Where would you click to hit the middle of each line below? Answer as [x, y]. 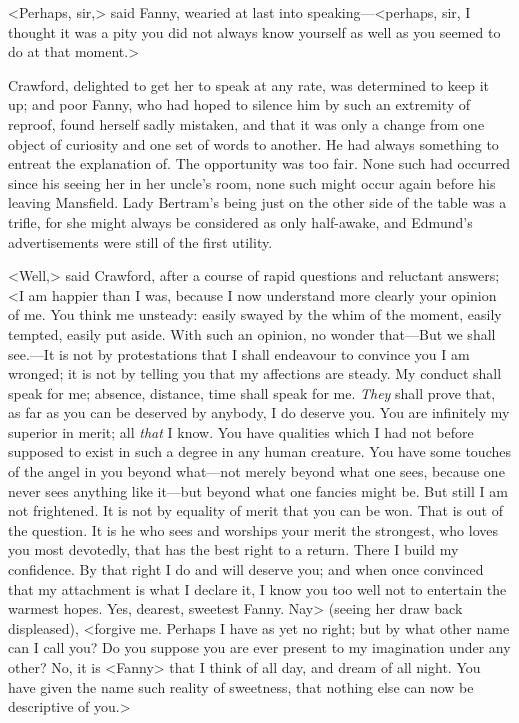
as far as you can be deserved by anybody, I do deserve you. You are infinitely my [259, 412]
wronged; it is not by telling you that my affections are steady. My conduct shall [255, 373]
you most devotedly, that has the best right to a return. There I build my [233, 549]
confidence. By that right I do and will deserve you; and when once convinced [246, 569]
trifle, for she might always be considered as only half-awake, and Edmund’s [240, 221]
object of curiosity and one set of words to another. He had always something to [253, 143]
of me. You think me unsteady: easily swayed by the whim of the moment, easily [255, 314]
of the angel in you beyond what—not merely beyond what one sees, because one [256, 471]
